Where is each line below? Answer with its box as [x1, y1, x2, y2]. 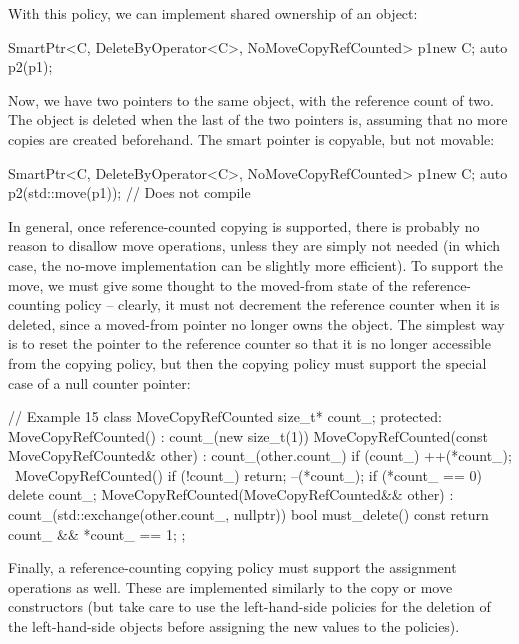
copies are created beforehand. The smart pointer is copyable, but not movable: [8, 128, 495, 149]
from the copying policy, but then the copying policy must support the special [8, 352, 487, 373]
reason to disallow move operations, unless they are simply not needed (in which [8, 235, 501, 256]
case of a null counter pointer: [8, 372, 191, 393]
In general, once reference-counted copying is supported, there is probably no [8, 215, 480, 236]
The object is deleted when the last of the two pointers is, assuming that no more [8, 109, 508, 130]
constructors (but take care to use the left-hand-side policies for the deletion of [8, 596, 491, 617]
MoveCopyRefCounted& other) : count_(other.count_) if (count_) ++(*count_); [8, 445, 512, 466]
